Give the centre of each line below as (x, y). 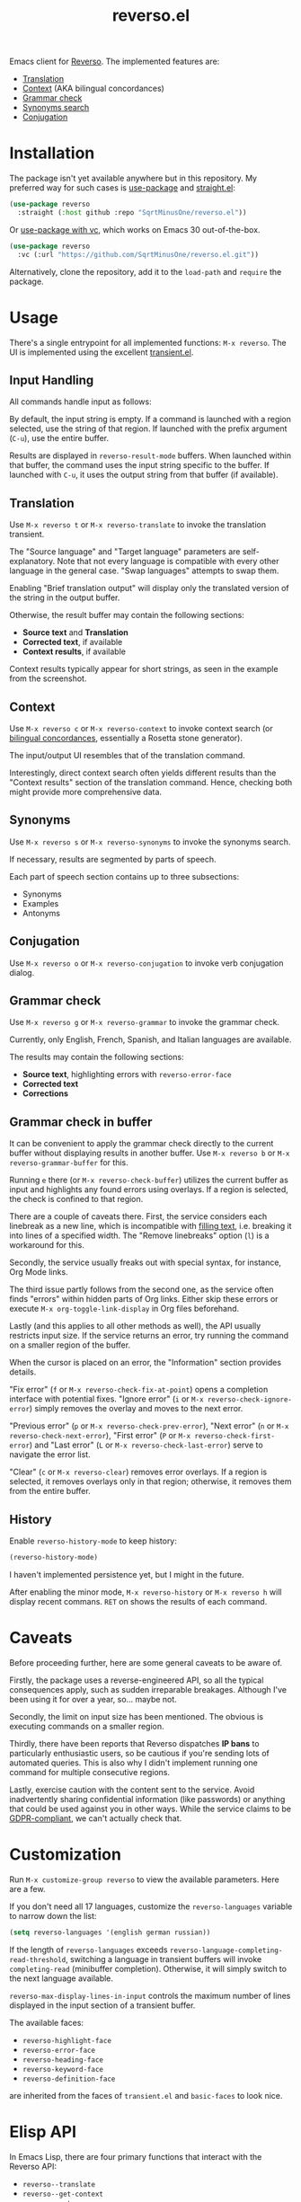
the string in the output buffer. (65, 597)
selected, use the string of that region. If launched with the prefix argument (148, 429)
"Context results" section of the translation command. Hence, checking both (151, 782)
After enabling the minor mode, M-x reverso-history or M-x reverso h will (146, 1592)
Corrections (45, 1093)
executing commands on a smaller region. (87, 1726)
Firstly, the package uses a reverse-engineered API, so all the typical (137, 1680)
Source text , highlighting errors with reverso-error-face (127, 1074)
